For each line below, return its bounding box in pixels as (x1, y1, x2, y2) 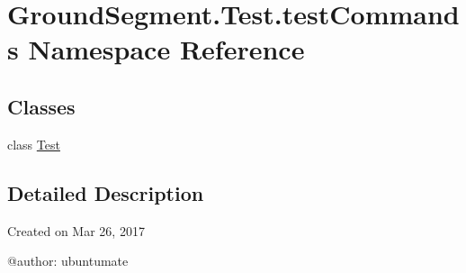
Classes (7, 92, 76, 120)
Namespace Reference (28, 31, 305, 68)
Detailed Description (7, 178, 204, 206)
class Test (7, 134, 60, 153)
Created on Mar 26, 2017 (7, 221, 145, 240)
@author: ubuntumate (7, 251, 129, 270)
